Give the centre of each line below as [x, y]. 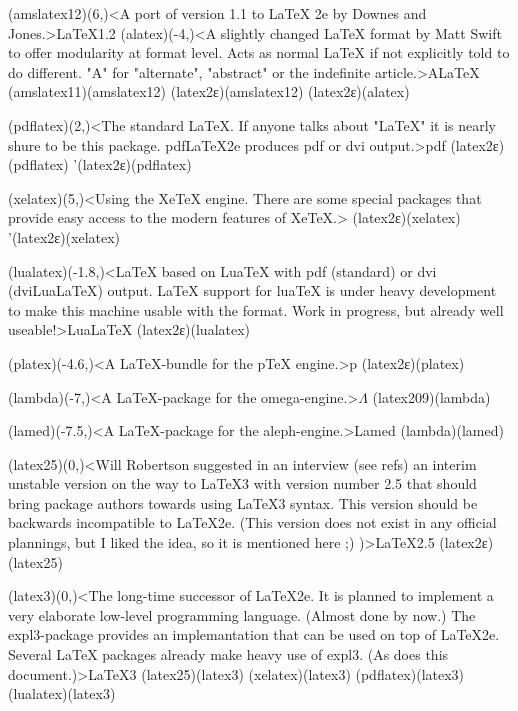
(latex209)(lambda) [431, 396]
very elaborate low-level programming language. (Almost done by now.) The [242, 614]
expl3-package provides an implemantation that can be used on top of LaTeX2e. [254, 634]
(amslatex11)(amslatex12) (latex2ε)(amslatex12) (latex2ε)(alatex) [209, 91]
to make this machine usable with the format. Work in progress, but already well [256, 309]
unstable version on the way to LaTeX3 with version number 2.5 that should [242, 483]
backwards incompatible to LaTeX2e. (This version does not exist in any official [252, 522]
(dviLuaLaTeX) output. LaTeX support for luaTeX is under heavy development [252, 290]
